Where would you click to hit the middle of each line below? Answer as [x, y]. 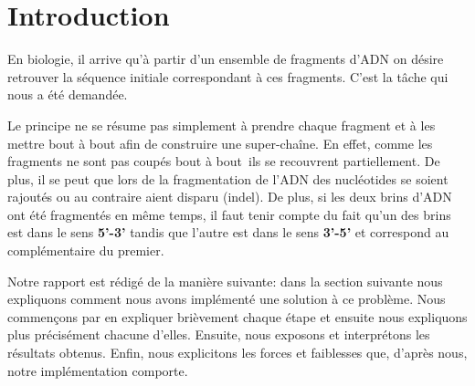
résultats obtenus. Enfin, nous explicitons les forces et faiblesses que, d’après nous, [237, 353]
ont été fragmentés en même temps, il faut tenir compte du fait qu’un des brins [229, 214]
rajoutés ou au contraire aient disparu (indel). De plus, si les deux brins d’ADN [230, 197]
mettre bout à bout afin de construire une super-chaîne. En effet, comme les [220, 143]
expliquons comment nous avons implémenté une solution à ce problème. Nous [227, 299]
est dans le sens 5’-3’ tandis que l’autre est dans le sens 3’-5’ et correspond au [228, 232]
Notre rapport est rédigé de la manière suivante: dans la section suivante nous [225, 281]
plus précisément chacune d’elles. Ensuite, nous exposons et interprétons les [219, 334]
